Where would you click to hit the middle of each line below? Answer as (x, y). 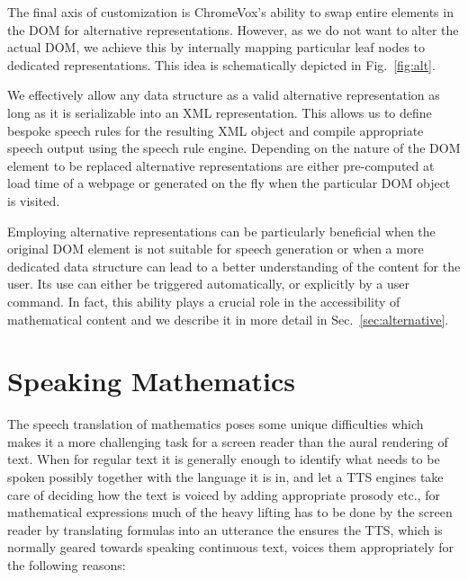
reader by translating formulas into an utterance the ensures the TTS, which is (225, 529)
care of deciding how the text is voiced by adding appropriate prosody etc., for (224, 494)
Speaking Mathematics (152, 381)
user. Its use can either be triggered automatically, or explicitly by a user (208, 284)
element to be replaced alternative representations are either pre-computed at (221, 165)
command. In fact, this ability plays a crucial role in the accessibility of (204, 301)
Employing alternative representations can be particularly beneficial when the (221, 231)
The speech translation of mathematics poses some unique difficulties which (216, 424)
